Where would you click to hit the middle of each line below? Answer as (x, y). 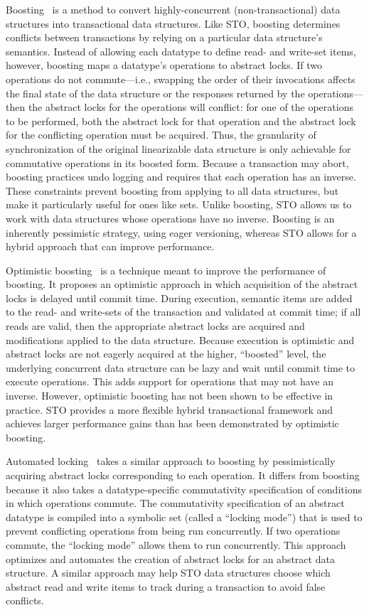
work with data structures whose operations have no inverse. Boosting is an (170, 218)
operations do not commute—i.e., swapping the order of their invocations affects (181, 79)
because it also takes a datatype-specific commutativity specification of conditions (184, 489)
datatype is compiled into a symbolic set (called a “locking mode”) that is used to (184, 517)
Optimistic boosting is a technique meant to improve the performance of (166, 270)
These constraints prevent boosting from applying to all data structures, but (172, 190)
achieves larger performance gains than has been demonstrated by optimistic (172, 423)
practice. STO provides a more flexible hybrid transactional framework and (170, 409)
